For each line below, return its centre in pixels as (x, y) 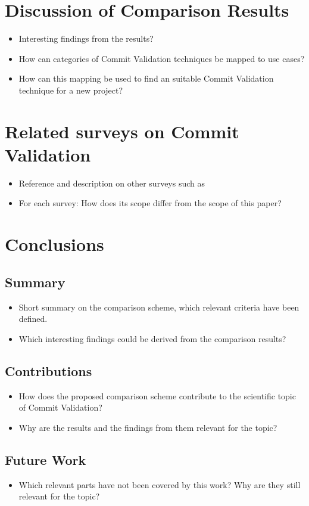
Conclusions (54, 244)
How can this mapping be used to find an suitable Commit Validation (146, 78)
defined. (33, 319)
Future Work (46, 459)
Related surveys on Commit (122, 131)
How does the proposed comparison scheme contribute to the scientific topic (157, 395)
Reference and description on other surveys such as (112, 183)
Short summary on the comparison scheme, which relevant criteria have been (159, 307)
